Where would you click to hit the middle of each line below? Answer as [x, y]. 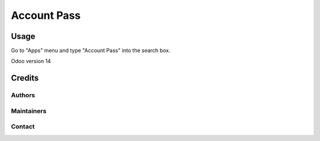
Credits [25, 78]
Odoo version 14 [31, 61]
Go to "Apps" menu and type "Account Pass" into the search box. [91, 51]
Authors [23, 96]
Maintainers [29, 111]
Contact [23, 127]
